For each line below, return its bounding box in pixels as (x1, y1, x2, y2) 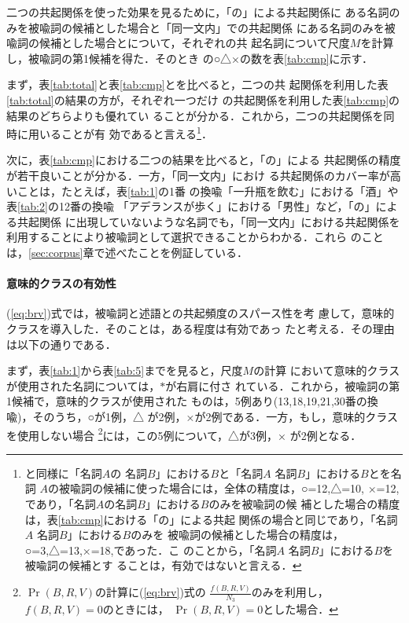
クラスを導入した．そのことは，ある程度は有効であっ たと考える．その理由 (6, 320, 395, 336)
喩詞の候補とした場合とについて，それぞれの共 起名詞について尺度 (6, 35, 350, 51)
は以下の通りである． (6, 335, 116, 352)
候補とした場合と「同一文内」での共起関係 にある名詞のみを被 (72, 19, 396, 35)
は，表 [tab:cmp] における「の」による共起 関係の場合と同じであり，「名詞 (24, 511, 398, 527)
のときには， (102, 601, 169, 618)
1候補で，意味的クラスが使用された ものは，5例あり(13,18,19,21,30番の (6, 393, 367, 409)
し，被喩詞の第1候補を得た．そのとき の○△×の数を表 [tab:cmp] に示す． (6, 49, 374, 66)
